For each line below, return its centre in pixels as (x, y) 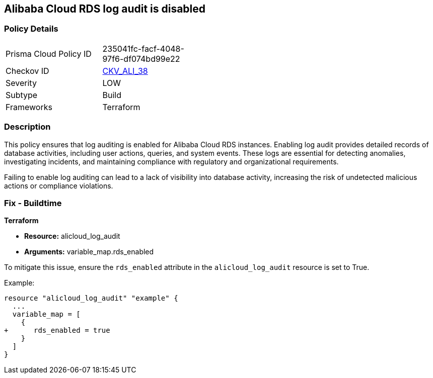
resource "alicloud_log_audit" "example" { (91, 298)
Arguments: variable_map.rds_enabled (89, 252)
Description (27, 127)
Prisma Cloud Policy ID (49, 54)
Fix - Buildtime (33, 203)
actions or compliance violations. (59, 185)
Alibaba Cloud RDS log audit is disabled (105, 9)
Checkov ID (27, 71)
